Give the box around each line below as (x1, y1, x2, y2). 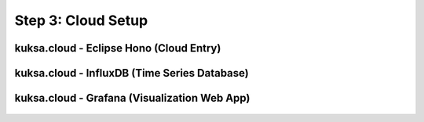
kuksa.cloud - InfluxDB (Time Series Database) (14, 66, 249, 80)
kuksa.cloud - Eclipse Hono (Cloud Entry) (14, 41, 221, 55)
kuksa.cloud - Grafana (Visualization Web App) (14, 91, 250, 105)
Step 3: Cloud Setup (14, 12, 148, 29)
